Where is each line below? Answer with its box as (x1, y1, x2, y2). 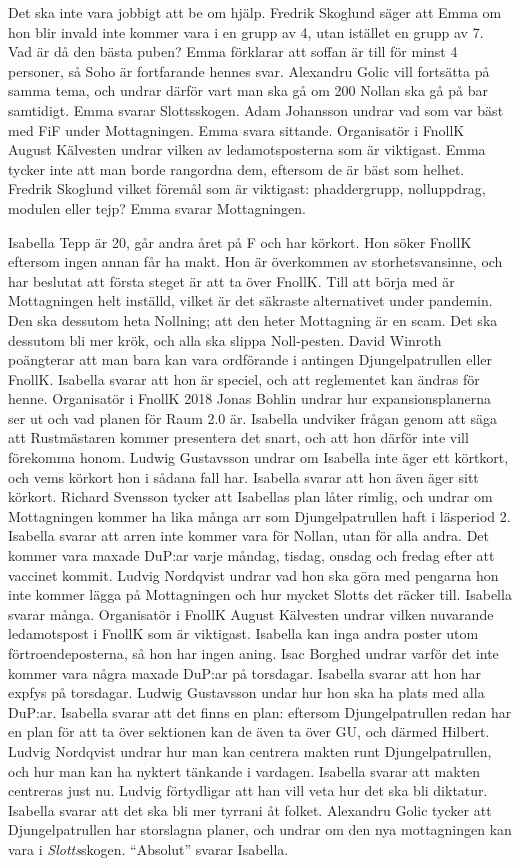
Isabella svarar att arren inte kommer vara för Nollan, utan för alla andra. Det (8, 525, 489, 546)
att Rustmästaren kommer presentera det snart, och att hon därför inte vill (8, 427, 469, 448)
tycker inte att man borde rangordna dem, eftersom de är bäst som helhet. (8, 158, 465, 179)
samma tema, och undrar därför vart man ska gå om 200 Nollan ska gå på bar (8, 80, 488, 101)
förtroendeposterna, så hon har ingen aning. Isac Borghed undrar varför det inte (8, 643, 499, 663)
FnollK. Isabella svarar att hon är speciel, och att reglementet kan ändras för (8, 368, 480, 389)
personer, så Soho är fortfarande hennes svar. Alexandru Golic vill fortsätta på (8, 60, 490, 81)
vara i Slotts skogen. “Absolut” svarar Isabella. (8, 838, 289, 859)
